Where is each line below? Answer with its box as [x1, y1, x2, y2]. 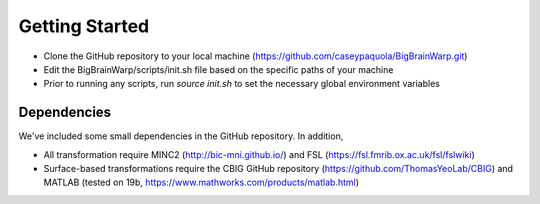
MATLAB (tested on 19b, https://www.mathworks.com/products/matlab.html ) [43, 176, 360, 189]
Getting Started [18, 15, 150, 37]
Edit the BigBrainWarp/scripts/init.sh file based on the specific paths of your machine [43, 63, 394, 75]
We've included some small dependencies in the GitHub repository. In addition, [18, 130, 344, 142]
